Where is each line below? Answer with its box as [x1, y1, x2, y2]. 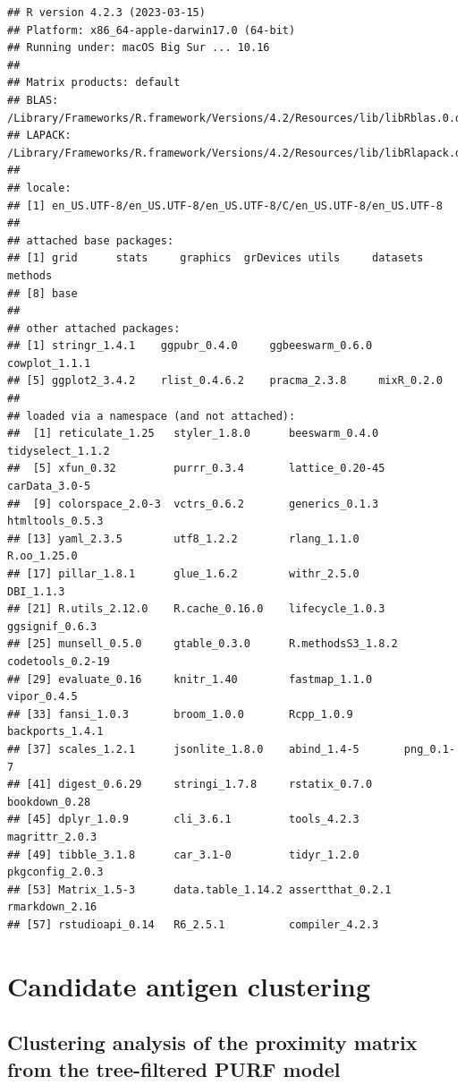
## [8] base [7, 286, 78, 300]
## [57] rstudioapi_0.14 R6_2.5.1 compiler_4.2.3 [7, 918, 379, 931]
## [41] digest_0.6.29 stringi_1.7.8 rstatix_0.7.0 [7, 778, 373, 791]
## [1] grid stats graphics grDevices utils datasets [7, 252, 424, 265]
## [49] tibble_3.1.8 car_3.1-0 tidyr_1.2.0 [7, 848, 359, 861]
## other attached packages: [7, 321, 181, 335]
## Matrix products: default [7, 76, 181, 90]
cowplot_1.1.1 [7, 356, 91, 370]
